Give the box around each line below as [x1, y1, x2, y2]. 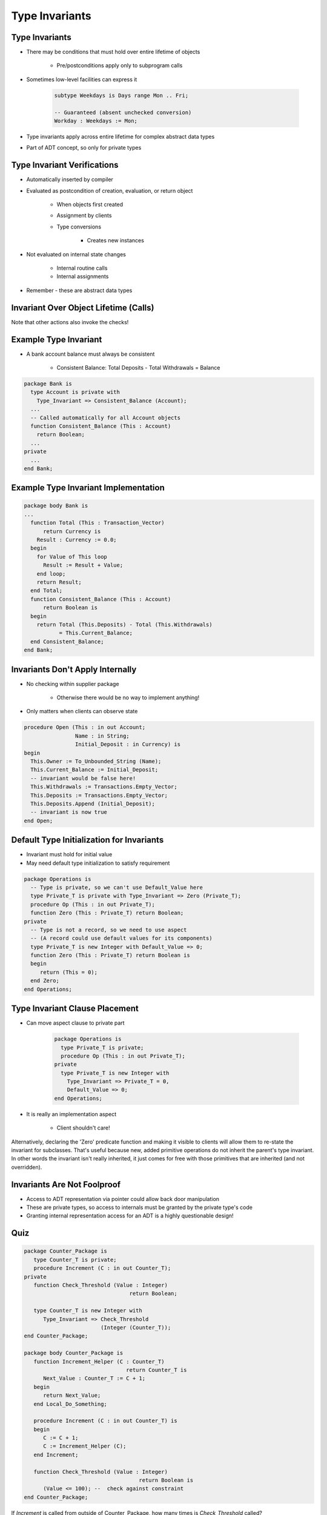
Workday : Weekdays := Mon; [54, 118, 137, 124]
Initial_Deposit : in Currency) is [74, 741, 181, 748]
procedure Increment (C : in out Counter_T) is [33, 1417, 178, 1424]
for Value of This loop [36, 553, 107, 560]
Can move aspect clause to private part [26, 1019, 125, 1027]
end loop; [36, 570, 66, 577]
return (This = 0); [39, 968, 98, 976]
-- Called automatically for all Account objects [30, 414, 181, 421]
